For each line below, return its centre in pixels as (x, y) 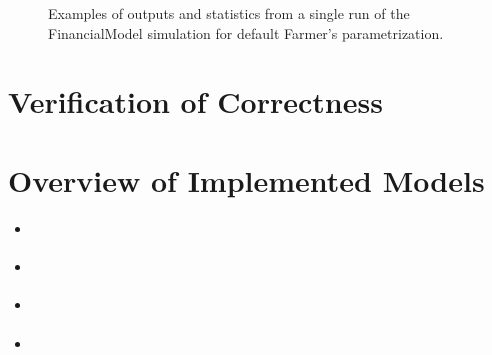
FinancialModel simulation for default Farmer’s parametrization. (246, 32)
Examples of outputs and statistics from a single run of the (229, 13)
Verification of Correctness (195, 101)
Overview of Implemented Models (246, 179)
